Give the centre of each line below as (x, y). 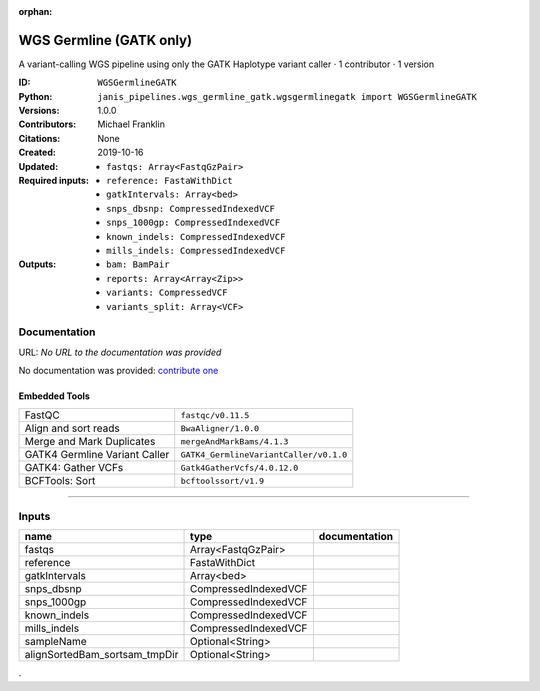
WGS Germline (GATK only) (105, 40)
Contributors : (47, 124)
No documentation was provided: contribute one (118, 371)
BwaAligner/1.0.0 (220, 428)
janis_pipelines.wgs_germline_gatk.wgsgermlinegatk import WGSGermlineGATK (287, 96)
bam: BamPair (138, 264)
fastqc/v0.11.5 (215, 415)
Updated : (38, 166)
